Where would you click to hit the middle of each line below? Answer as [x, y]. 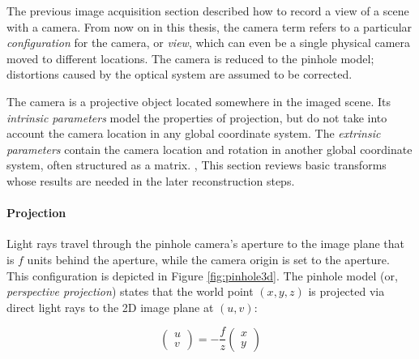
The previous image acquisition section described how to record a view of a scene [208, 11]
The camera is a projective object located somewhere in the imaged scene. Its [199, 101]
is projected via [346, 291]
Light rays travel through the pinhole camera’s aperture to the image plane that [205, 244]
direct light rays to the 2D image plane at [110, 307]
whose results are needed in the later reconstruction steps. [151, 180]
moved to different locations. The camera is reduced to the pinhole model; [190, 58]
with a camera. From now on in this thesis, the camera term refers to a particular [209, 26]
